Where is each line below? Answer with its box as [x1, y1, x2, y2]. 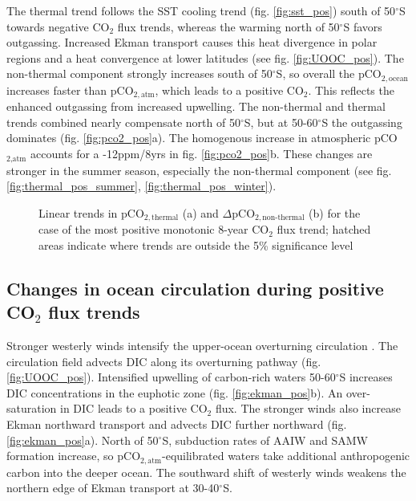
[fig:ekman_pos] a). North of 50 [6, 431, 159, 448]
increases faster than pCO [6, 81, 134, 98]
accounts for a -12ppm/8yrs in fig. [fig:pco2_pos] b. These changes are [30, 145, 373, 162]
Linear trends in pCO [38, 204, 144, 221]
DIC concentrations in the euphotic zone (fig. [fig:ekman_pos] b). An [6, 384, 343, 401]
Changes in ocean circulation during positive [6, 275, 384, 300]
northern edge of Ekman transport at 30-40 [6, 479, 220, 496]
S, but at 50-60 [244, 113, 318, 130]
